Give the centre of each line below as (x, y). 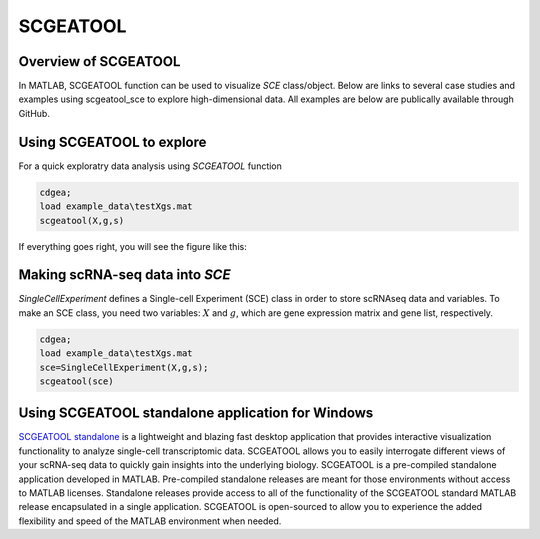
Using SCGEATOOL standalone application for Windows (196, 413)
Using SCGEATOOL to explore (112, 141)
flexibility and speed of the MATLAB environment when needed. (150, 521)
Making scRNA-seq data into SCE (124, 275)
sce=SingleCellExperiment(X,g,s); (124, 367)
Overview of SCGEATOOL (99, 61)
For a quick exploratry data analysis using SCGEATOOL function (150, 166)
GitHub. (34, 113)
